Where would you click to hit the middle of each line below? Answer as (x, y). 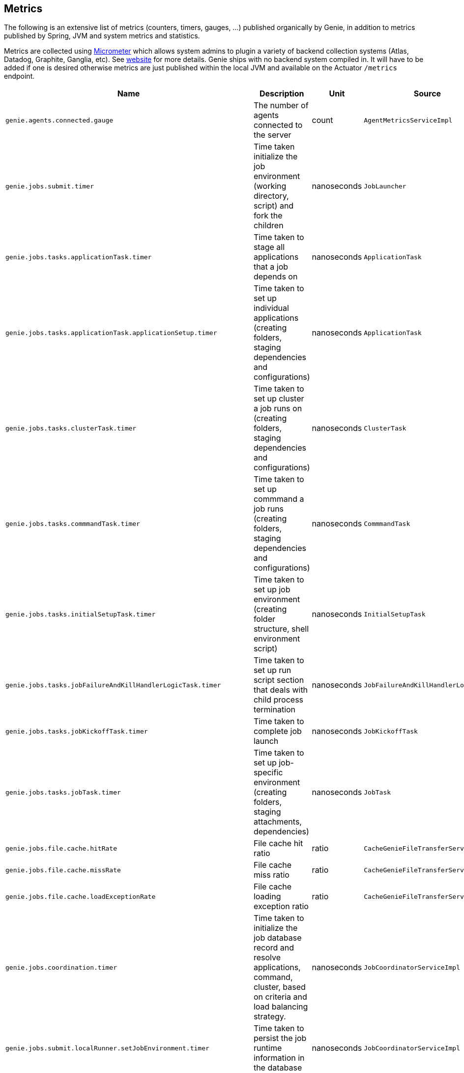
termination (275, 710)
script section (279, 680)
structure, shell (281, 629)
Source (427, 94)
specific (268, 773)
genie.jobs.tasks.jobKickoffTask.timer (77, 731)
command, (273, 977)
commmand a (279, 499)
